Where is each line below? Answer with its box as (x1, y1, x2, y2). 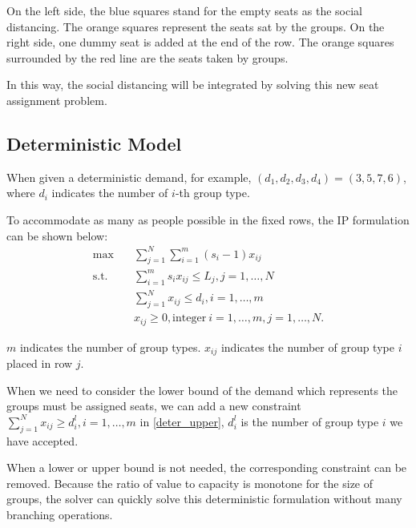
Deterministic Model (6, 131, 182, 155)
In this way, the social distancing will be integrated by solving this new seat (6, 76, 379, 93)
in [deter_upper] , (139, 413, 224, 429)
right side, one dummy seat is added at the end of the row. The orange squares (6, 34, 394, 50)
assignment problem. (6, 91, 107, 108)
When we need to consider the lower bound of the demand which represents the (6, 381, 398, 398)
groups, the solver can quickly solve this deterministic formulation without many (6, 490, 402, 507)
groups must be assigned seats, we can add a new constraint (6, 397, 301, 414)
